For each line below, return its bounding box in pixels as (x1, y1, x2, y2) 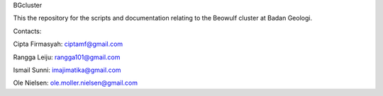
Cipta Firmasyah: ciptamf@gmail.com (13, 40, 123, 49)
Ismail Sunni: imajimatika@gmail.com (13, 66, 121, 74)
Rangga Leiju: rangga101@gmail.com (13, 53, 121, 61)
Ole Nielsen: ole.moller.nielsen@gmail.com (13, 78, 138, 88)
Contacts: (13, 27, 42, 35)
